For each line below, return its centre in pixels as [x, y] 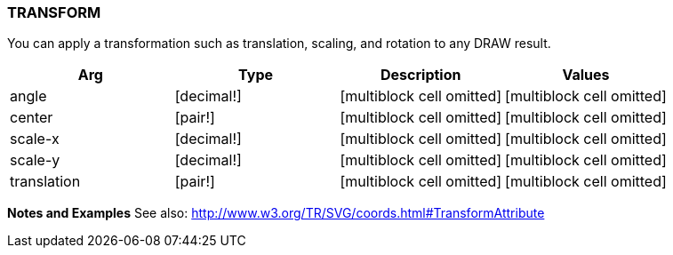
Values [586, 75]
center [32, 118]
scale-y [35, 160]
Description [421, 75]
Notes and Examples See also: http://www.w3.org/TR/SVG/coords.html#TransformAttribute [276, 213]
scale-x [35, 139]
